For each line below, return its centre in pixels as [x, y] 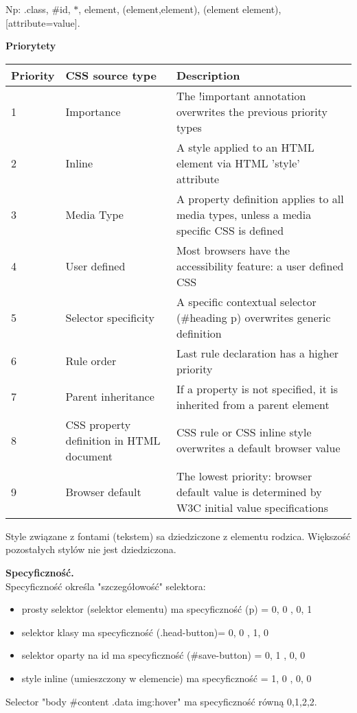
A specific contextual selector [246, 301]
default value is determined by [249, 491]
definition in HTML [113, 440]
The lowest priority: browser [244, 476]
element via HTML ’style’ [238, 163]
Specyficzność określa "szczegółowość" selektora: [106, 586]
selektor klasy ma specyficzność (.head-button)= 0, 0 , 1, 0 [145, 632]
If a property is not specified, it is [257, 388]
